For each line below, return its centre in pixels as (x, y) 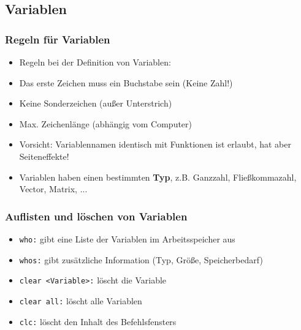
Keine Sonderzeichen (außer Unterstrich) (96, 103)
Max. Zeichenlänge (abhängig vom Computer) (106, 123)
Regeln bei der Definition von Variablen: (95, 62)
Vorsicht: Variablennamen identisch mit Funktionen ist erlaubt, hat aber (155, 144)
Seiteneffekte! (44, 156)
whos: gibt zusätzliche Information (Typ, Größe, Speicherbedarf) (141, 259)
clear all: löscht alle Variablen (81, 300)
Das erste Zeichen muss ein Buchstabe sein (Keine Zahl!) (126, 82)
